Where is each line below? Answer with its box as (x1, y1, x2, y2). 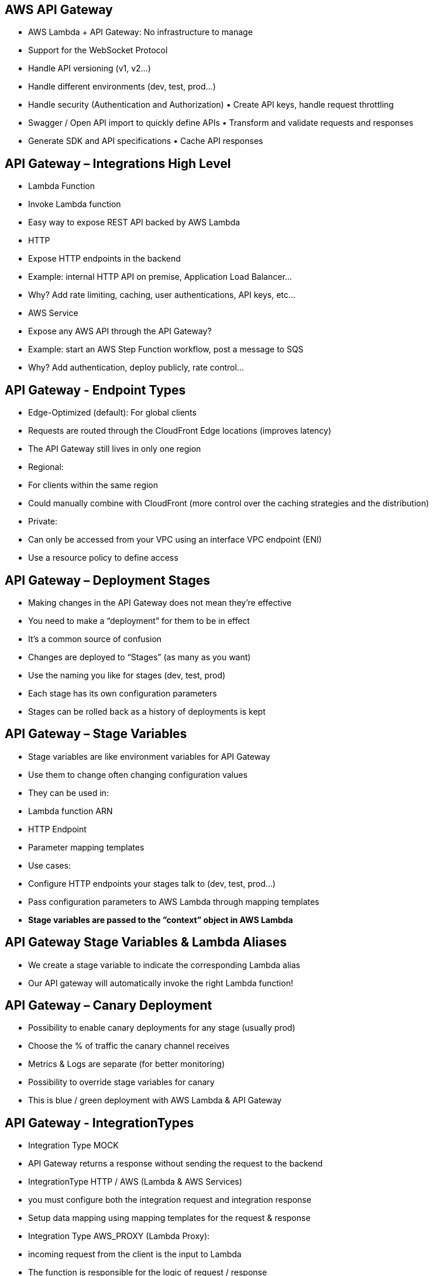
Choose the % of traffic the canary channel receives (28, 1041, 230, 1051)
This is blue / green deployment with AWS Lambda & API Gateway (28, 1095, 282, 1106)
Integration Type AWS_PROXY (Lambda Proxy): (28, 1231, 210, 1241)
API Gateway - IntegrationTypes (5, 1115, 194, 1130)
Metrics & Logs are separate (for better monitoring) (28, 1059, 225, 1069)
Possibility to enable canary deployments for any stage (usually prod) (28, 1023, 295, 1033)
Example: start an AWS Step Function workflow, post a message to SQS (28, 344, 304, 355)
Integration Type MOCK (28, 1140, 119, 1151)
